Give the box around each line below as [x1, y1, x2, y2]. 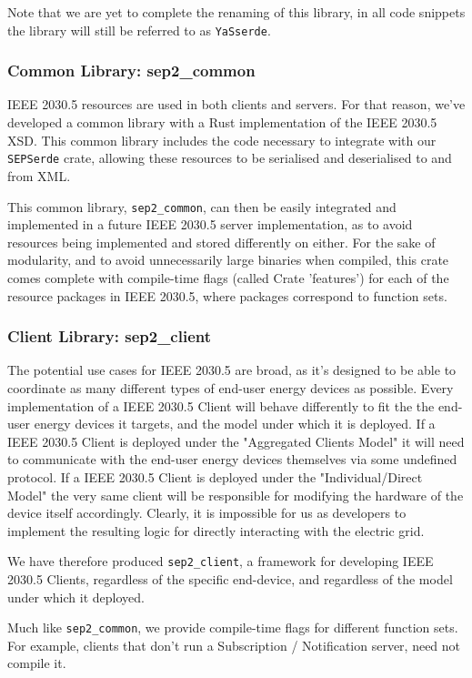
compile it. [7, 653, 66, 673]
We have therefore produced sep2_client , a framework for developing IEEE [7, 552, 434, 571]
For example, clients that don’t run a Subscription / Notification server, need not [7, 635, 461, 654]
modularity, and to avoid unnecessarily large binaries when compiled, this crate [7, 250, 449, 269]
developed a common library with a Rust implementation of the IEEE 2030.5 [7, 113, 437, 132]
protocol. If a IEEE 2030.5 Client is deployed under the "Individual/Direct [7, 467, 423, 486]
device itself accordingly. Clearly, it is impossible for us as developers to [7, 503, 407, 522]
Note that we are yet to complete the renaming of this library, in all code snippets [7, 3, 466, 21]
